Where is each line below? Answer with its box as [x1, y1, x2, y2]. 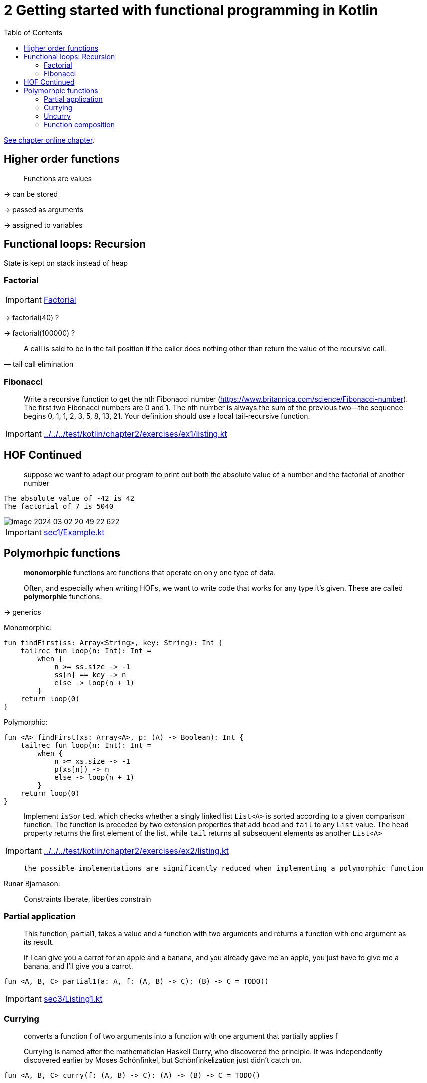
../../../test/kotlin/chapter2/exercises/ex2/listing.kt [43, 845, 229, 856]
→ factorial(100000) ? [4, 329, 75, 338]
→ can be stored [4, 189, 58, 198]
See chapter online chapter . [4, 135, 95, 144]
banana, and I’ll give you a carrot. [24, 962, 133, 971]
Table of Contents [4, 28, 63, 37]
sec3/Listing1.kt [43, 994, 103, 1004]
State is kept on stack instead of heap [4, 259, 128, 268]
